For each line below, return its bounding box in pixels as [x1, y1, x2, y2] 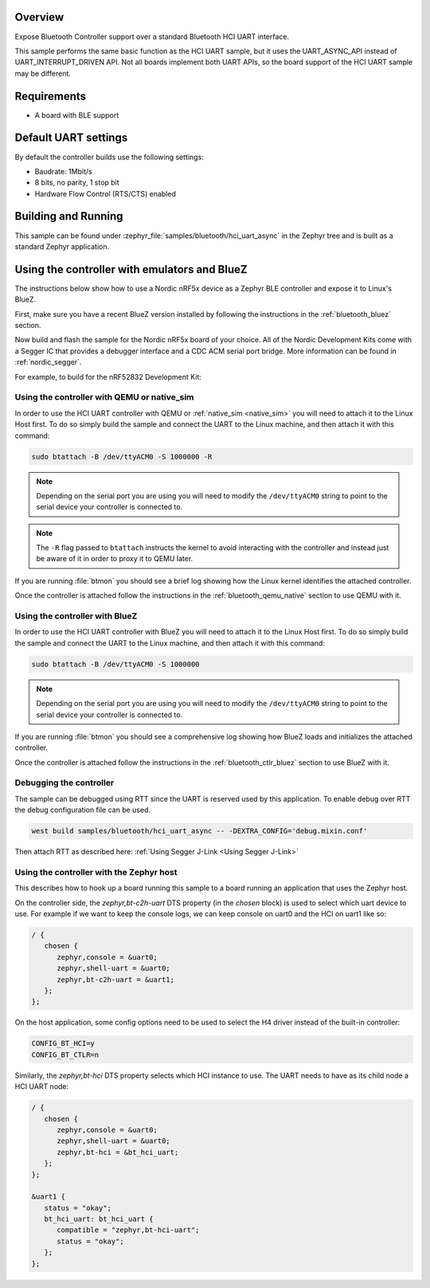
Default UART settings [14, 131, 128, 145]
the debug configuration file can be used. [14, 805, 151, 815]
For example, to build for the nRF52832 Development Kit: [14, 372, 202, 381]
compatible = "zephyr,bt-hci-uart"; [57, 1226, 200, 1235]
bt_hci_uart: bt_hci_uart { [44, 1215, 154, 1224]
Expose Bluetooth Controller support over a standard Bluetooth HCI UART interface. [14, 32, 290, 41]
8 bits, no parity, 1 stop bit [34, 178, 119, 187]
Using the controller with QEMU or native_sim [14, 392, 194, 403]
